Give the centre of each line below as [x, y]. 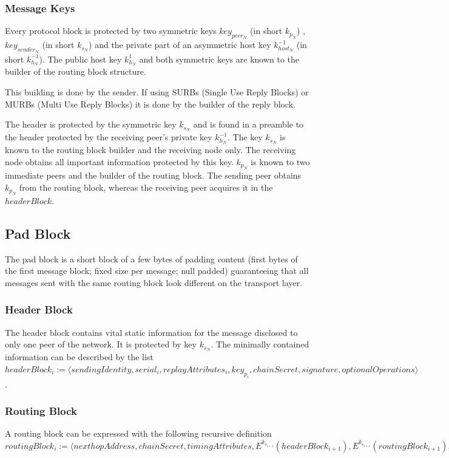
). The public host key [80, 59]
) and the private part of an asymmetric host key [180, 45]
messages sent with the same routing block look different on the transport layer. [154, 282]
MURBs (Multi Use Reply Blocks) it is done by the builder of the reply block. [150, 104]
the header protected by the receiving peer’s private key [109, 137]
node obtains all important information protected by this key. [119, 161]
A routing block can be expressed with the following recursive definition [138, 433]
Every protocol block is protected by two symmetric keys [111, 31]
